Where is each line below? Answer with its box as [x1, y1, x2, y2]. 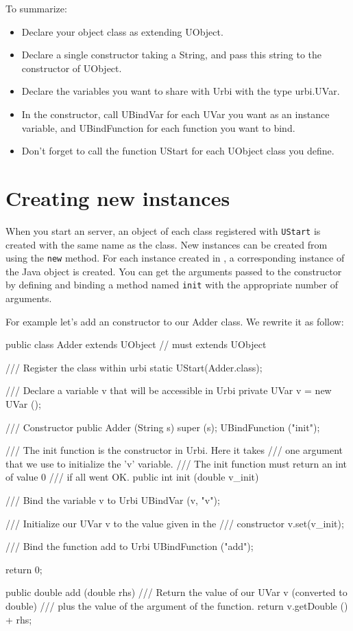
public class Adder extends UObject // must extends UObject [5, 337, 267, 352]
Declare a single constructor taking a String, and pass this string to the [21, 47, 321, 62]
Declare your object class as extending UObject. [21, 24, 223, 38]
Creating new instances [5, 183, 230, 211]
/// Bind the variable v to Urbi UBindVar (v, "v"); [5, 492, 220, 507]
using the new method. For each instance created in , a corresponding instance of [5, 251, 345, 265]
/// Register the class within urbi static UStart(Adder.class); [5, 360, 263, 374]
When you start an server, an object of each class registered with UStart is [5, 223, 321, 238]
